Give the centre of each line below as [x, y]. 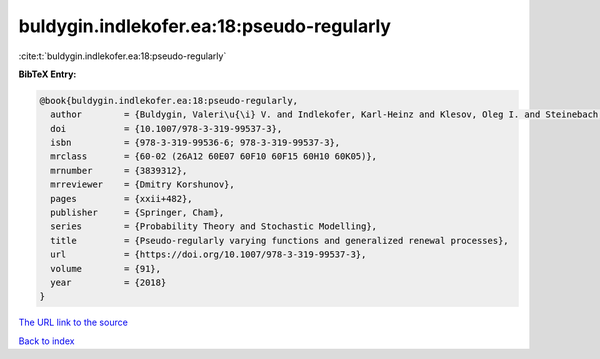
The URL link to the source [73, 322]
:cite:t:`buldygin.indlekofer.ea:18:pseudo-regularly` [122, 56]
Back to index [46, 341]
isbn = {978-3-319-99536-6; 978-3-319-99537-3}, [195, 143]
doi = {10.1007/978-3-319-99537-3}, [166, 128]
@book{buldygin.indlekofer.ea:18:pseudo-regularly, [169, 100]
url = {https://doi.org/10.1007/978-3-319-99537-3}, [208, 254]
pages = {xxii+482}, [122, 198]
